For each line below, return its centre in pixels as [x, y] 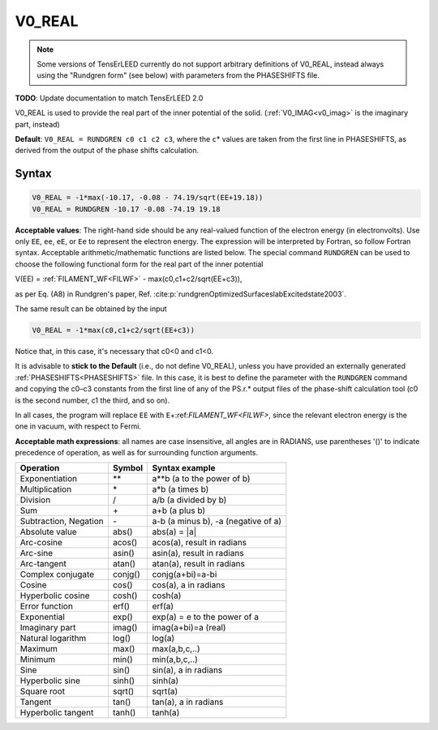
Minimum [38, 660]
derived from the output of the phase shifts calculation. [107, 151]
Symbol [128, 468]
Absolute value [48, 532]
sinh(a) [165, 681]
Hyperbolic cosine [55, 596]
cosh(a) [167, 596]
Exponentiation [48, 479]
